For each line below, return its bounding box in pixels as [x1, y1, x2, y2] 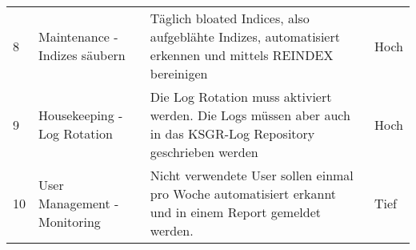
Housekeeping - [38, 106, 123, 124]
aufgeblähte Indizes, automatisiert [150, 27, 340, 46]
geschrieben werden [150, 143, 258, 161]
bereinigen [150, 64, 208, 83]
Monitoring [38, 212, 101, 231]
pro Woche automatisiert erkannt [150, 184, 337, 203]
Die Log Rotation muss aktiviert [150, 87, 332, 106]
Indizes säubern [38, 46, 126, 64]
